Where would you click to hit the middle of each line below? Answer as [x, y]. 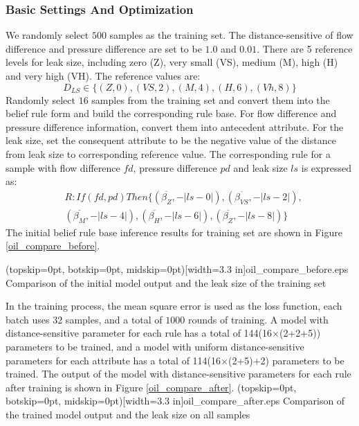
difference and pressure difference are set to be [104, 48]
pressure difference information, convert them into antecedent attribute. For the [175, 126]
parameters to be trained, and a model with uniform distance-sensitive [155, 346]
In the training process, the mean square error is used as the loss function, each [174, 306]
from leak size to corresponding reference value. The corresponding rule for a [168, 153]
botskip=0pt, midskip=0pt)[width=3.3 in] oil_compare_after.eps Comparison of [175, 401]
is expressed [326, 167]
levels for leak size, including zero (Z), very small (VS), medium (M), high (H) [172, 62]
